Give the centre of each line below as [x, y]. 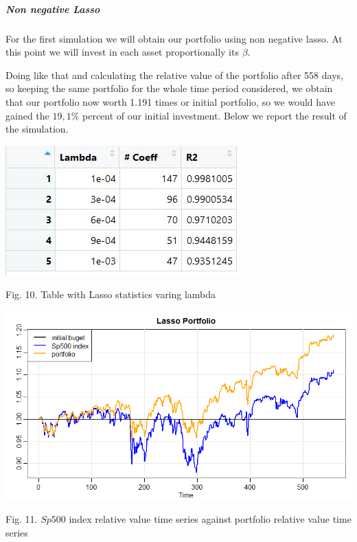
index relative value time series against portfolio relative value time [210, 519]
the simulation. [37, 129]
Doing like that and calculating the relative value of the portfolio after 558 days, [174, 75]
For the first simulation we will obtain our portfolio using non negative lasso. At [174, 38]
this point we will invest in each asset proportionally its [122, 52]
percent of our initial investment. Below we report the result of [215, 115]
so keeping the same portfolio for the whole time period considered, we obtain [169, 88]
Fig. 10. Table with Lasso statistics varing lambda [111, 294]
